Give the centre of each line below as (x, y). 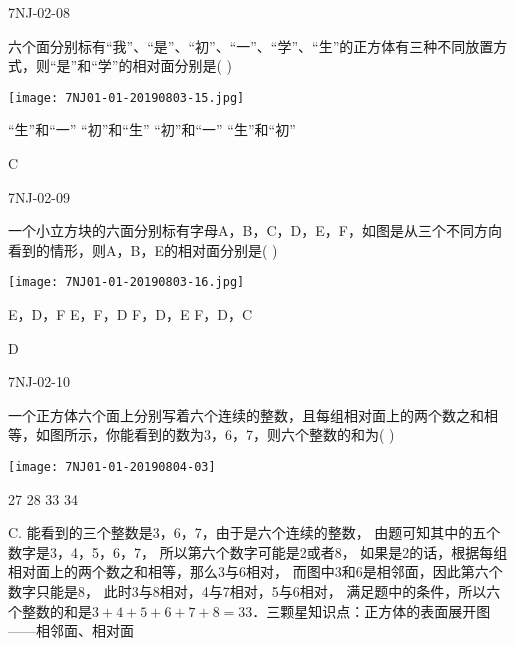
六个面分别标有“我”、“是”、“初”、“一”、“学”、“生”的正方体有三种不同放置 (251, 45)
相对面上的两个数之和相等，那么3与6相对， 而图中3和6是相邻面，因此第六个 (255, 571)
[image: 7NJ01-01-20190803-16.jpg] (126, 282)
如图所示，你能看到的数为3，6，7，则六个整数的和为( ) (215, 434)
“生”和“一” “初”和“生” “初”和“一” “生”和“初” (152, 129)
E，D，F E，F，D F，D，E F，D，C (130, 314)
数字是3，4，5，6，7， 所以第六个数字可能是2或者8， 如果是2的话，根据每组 (258, 551)
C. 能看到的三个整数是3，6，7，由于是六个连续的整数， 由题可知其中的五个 (254, 532)
